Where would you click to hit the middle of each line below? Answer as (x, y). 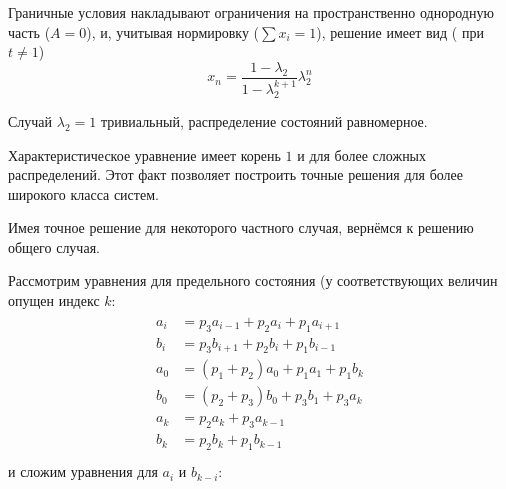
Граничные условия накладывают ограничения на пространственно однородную (251, 12)
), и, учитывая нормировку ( (173, 31)
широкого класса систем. (83, 193)
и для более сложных (362, 154)
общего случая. (54, 246)
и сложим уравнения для (83, 471)
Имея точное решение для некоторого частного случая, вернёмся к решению (241, 227)
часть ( (29, 31)
